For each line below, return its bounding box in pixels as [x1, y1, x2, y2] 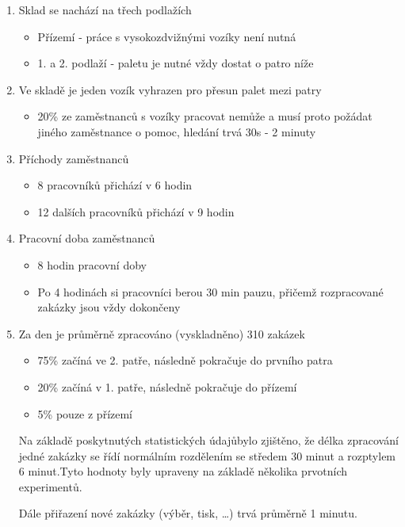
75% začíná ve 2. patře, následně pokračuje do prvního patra [37, 352, 333, 369]
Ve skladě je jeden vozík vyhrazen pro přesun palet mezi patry [18, 81, 322, 97]
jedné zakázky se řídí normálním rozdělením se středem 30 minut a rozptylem [18, 447, 396, 464]
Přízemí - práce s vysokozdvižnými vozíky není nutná [37, 28, 296, 44]
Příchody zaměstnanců [18, 150, 129, 166]
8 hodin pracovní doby [37, 256, 147, 273]
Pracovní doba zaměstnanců [18, 230, 155, 246]
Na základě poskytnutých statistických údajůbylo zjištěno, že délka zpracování [18, 432, 399, 449]
